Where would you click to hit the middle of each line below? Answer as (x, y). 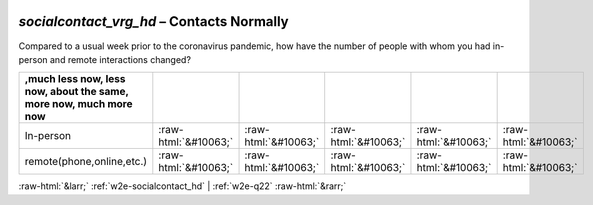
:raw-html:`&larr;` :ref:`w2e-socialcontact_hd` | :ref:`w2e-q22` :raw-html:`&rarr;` (182, 186)
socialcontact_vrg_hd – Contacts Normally (153, 21)
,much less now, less (75, 79)
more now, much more (79, 104)
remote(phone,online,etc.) (86, 162)
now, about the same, (76, 92)
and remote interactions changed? (120, 59)
